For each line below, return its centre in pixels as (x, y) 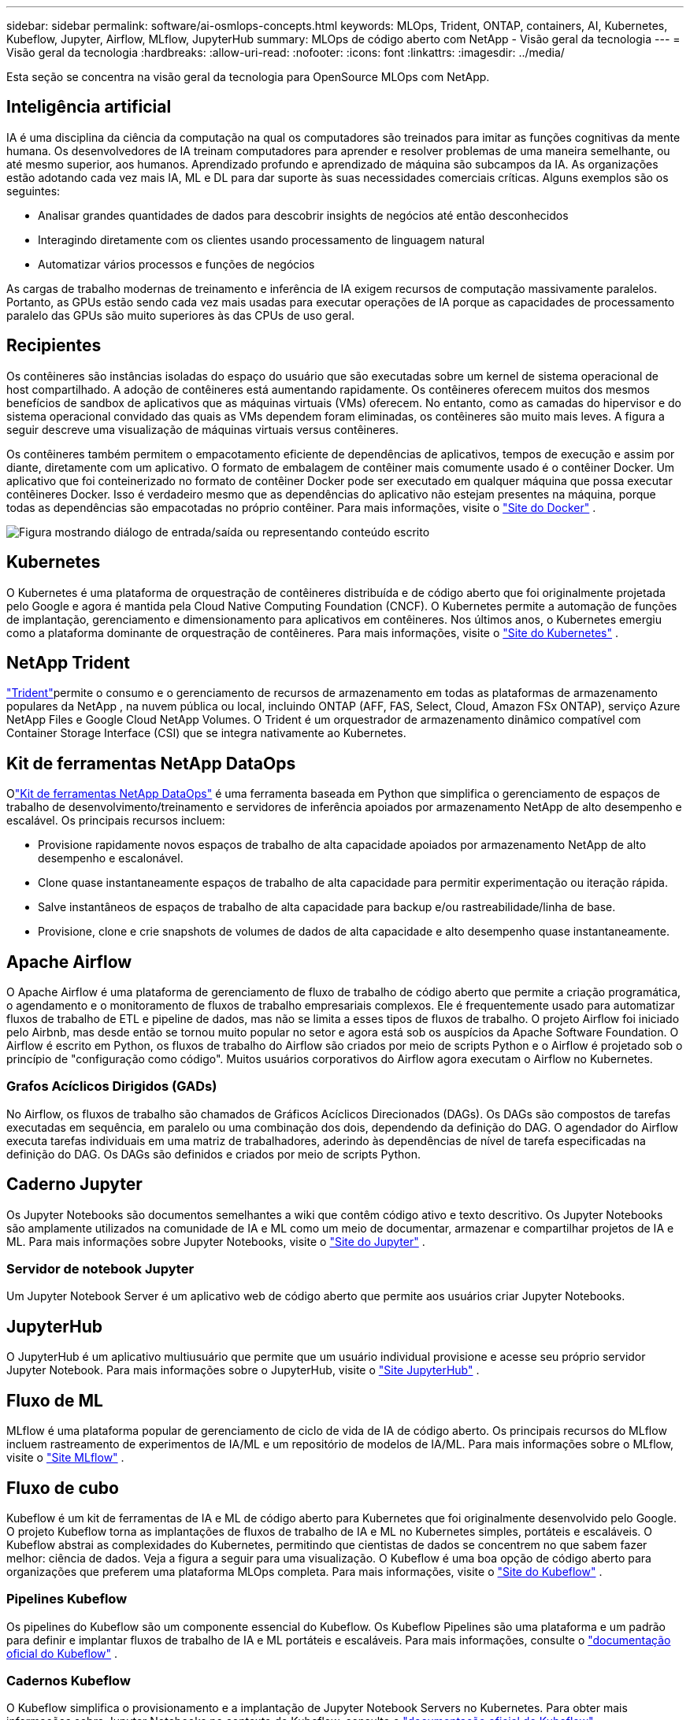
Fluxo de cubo (63, 1488)
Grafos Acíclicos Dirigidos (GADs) (112, 1086)
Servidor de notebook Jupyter (100, 1269)
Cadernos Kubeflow (69, 1681)
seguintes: (33, 191)
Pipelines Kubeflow (67, 1599)
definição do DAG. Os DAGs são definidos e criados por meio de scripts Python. (214, 1154)
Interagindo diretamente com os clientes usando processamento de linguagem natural (262, 239)
